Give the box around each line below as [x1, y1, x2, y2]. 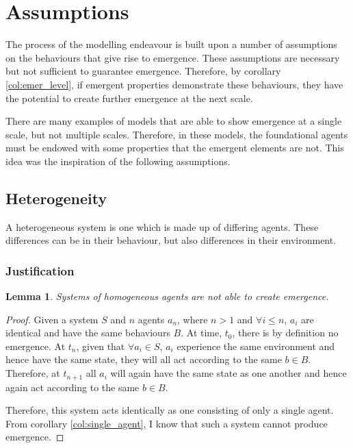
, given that [76, 338, 125, 353]
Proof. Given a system [5, 312, 99, 326]
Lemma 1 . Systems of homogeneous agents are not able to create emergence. [5, 289, 329, 303]
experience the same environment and [176, 338, 335, 353]
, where [177, 312, 208, 326]
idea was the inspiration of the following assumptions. [5, 153, 231, 168]
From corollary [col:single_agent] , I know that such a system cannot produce [5, 416, 328, 430]
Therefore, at [5, 366, 60, 380]
